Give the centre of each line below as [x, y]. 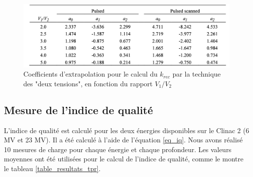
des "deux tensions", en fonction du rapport [88, 83]
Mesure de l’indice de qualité [79, 109]
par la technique [197, 74]
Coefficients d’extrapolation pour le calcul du [90, 74]
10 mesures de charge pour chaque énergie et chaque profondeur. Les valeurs [118, 149]
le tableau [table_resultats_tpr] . [52, 168]
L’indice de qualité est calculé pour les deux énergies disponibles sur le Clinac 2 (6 [126, 130]
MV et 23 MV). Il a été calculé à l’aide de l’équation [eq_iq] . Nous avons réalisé [123, 140]
